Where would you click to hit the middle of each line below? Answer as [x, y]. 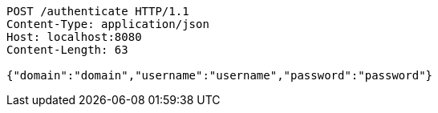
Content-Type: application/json [108, 24]
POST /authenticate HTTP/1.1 [98, 11]
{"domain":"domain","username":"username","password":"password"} [220, 75]
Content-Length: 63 [67, 50]
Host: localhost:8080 [74, 37]
